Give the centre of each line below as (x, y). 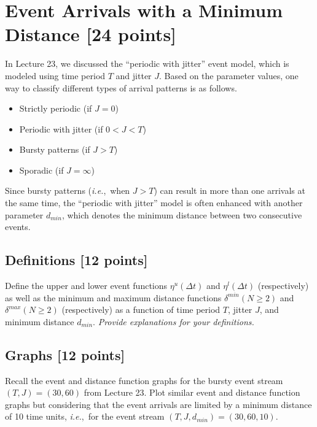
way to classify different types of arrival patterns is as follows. (121, 87)
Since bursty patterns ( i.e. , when (68, 190)
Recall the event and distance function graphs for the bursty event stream (144, 380)
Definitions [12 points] (76, 260)
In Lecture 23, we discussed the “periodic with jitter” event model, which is (147, 63)
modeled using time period (55, 75)
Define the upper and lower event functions (86, 286)
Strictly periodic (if (56, 108)
